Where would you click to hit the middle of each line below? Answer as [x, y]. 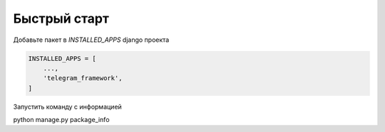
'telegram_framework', [83, 78]
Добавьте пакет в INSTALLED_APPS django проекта [91, 40]
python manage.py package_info [61, 120]
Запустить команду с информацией [68, 106]
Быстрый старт [61, 18]
